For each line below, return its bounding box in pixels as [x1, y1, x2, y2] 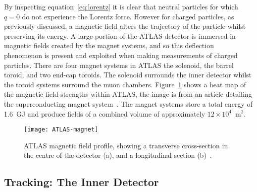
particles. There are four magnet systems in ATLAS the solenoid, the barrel [4, 60, 234, 70]
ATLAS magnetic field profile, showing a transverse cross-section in [24, 140, 228, 150]
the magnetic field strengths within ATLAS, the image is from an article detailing [4, 89, 252, 99]
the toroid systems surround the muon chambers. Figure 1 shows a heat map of [4, 79, 246, 89]
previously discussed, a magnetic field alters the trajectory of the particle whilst [4, 21, 246, 31]
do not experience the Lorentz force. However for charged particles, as [22, 11, 234, 21]
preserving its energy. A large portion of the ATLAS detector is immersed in [4, 30, 236, 41]
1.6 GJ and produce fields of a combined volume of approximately [4, 108, 206, 119]
